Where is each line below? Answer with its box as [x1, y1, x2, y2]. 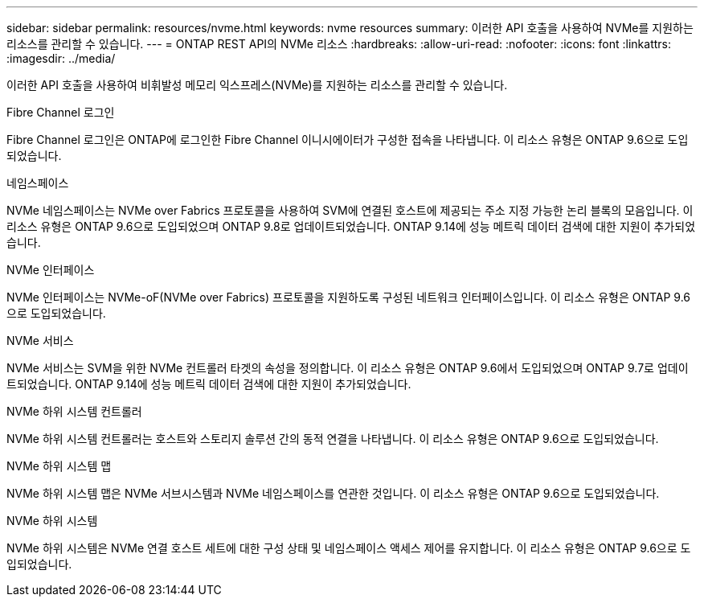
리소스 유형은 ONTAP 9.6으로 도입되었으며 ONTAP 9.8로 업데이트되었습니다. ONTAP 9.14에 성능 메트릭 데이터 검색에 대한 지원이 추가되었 [6, 219, 696, 233]
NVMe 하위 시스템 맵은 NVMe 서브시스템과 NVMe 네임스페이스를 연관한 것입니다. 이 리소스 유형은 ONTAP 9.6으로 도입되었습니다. [6, 486, 660, 500]
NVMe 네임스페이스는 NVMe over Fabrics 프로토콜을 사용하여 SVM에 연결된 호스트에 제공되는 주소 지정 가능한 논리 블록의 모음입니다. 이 [6, 203, 694, 217]
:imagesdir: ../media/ [6, 51, 116, 65]
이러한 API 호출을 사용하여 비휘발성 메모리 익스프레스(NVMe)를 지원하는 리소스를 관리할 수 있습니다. [6, 78, 508, 92]
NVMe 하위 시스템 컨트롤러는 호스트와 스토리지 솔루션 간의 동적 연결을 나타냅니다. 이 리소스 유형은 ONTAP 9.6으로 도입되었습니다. [6, 432, 659, 445]
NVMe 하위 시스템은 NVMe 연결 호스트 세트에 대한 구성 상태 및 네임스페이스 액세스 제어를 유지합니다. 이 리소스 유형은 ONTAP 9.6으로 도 [6, 541, 691, 555]
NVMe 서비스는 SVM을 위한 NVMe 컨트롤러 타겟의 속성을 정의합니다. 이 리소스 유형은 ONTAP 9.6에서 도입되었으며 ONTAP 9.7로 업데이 [6, 361, 689, 375]
